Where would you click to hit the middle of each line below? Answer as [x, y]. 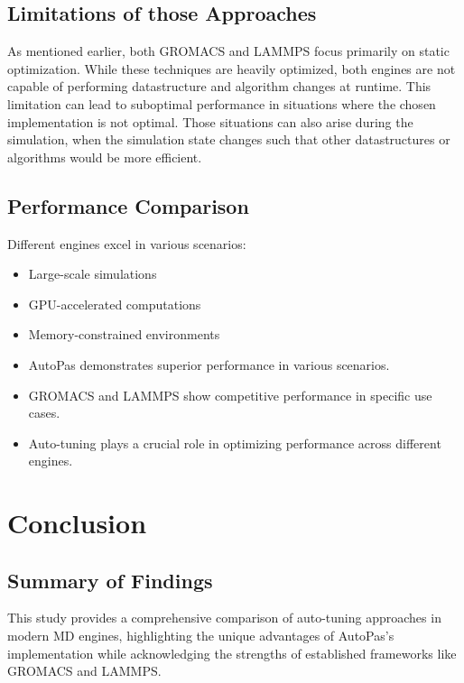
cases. [44, 413]
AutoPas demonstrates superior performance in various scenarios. [209, 364]
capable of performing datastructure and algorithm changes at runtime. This [219, 86]
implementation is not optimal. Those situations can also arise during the [210, 121]
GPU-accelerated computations [115, 304]
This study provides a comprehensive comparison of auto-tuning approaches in [224, 618]
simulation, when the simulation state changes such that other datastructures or [229, 139]
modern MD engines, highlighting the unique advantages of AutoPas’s [201, 636]
